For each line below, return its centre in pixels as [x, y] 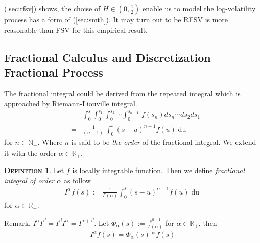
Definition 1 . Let [34, 170]
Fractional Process [54, 72]
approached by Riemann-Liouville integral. [71, 103]
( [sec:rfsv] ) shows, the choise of [52, 8]
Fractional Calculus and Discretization [108, 57]
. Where [50, 142]
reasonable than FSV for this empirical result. [76, 29]
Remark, [17, 222]
